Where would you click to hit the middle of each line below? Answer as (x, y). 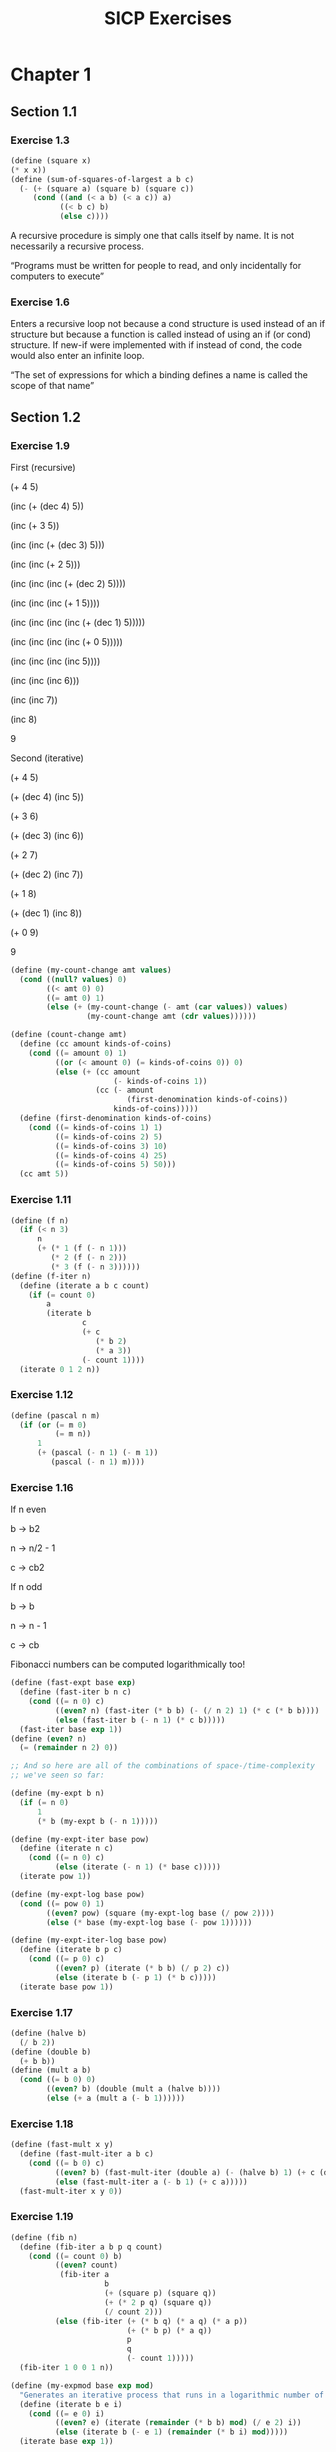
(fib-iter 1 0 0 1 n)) (66, 2368)
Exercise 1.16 (42, 1487)
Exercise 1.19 (42, 2217)
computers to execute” (57, 276)
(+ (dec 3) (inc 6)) (47, 835)
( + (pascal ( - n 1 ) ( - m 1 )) (97, 1453)
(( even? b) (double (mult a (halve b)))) (134, 2089)
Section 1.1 (44, 111)
